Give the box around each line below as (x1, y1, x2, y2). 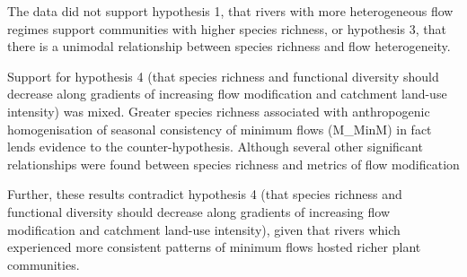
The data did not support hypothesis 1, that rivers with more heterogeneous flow (7, 2, 454, 20)
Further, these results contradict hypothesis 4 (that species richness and (7, 185, 402, 203)
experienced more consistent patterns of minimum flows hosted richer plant (7, 238, 421, 256)
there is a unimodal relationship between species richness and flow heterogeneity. (7, 37, 451, 56)
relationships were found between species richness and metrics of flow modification (7, 154, 460, 173)
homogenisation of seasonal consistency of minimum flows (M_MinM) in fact (7, 119, 432, 138)
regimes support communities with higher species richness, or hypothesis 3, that (7, 19, 446, 38)
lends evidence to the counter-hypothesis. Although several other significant (7, 137, 423, 156)
